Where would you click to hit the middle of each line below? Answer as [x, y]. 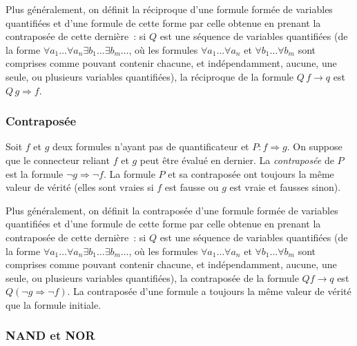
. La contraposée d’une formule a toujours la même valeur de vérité [209, 291]
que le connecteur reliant [58, 160]
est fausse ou [192, 187]
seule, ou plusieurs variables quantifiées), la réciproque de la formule [150, 76]
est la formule [35, 173]
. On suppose [315, 146]
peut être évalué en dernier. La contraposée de [237, 160]
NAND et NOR [50, 335]
